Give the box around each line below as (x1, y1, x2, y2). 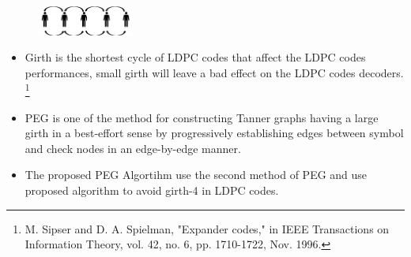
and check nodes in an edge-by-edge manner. (25, 140, 241, 156)
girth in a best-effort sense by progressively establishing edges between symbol (25, 125, 404, 141)
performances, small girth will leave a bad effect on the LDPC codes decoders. (25, 64, 404, 80)
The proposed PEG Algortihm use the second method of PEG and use (25, 166, 368, 183)
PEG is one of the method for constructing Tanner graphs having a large (25, 109, 379, 125)
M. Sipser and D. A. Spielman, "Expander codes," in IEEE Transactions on (25, 220, 390, 237)
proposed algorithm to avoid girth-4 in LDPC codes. (25, 182, 279, 199)
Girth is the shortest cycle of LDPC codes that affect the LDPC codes (25, 49, 366, 65)
